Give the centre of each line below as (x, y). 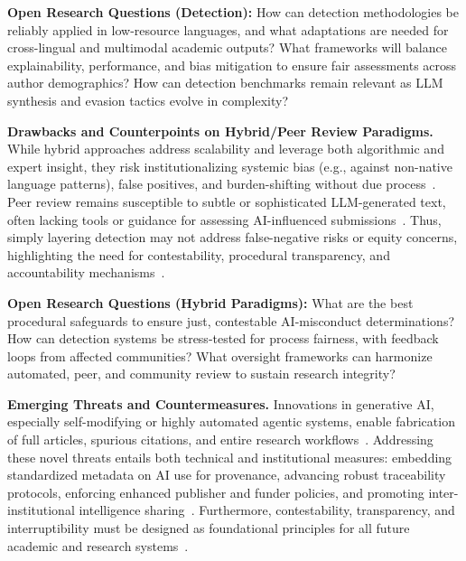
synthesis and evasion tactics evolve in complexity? (148, 100)
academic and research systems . (98, 545)
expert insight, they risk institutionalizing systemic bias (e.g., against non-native (230, 166)
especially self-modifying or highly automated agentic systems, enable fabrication (231, 421)
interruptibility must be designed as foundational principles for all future (209, 528)
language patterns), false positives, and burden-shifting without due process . (222, 184)
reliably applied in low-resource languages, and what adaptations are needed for (228, 29)
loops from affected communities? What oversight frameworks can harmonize (220, 355)
